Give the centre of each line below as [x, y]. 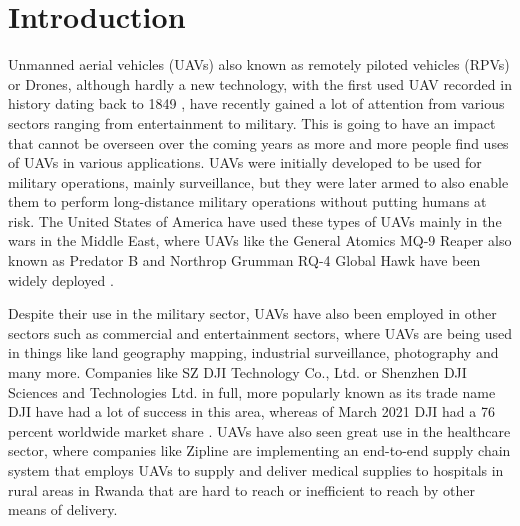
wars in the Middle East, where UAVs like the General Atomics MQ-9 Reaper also [260, 240]
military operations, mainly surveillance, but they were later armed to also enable [258, 181]
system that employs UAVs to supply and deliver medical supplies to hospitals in [256, 470]
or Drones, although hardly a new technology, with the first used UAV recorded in [260, 83]
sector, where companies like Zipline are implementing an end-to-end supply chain [259, 450]
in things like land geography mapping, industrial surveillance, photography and [253, 352]
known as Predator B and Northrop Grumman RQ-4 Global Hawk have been [244, 260]
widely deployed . [61, 279]
